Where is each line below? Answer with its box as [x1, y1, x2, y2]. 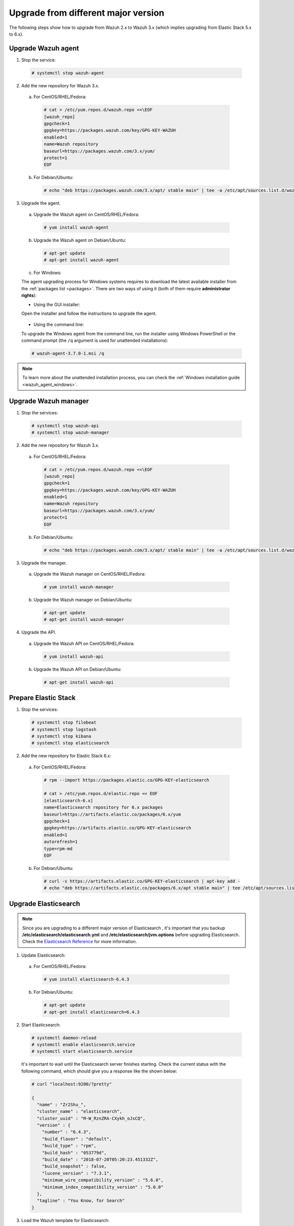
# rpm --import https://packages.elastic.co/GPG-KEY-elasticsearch [44, 777, 210, 783]
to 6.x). [9, 31, 24, 37]
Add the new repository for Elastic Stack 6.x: [21, 753, 111, 759]
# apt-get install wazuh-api [44, 679, 114, 685]
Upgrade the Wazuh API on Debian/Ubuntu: [33, 666, 122, 672]
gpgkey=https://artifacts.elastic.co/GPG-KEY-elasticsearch [44, 825, 192, 831]
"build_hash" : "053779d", [42, 1150, 107, 1155]
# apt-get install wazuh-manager [44, 617, 124, 622]
